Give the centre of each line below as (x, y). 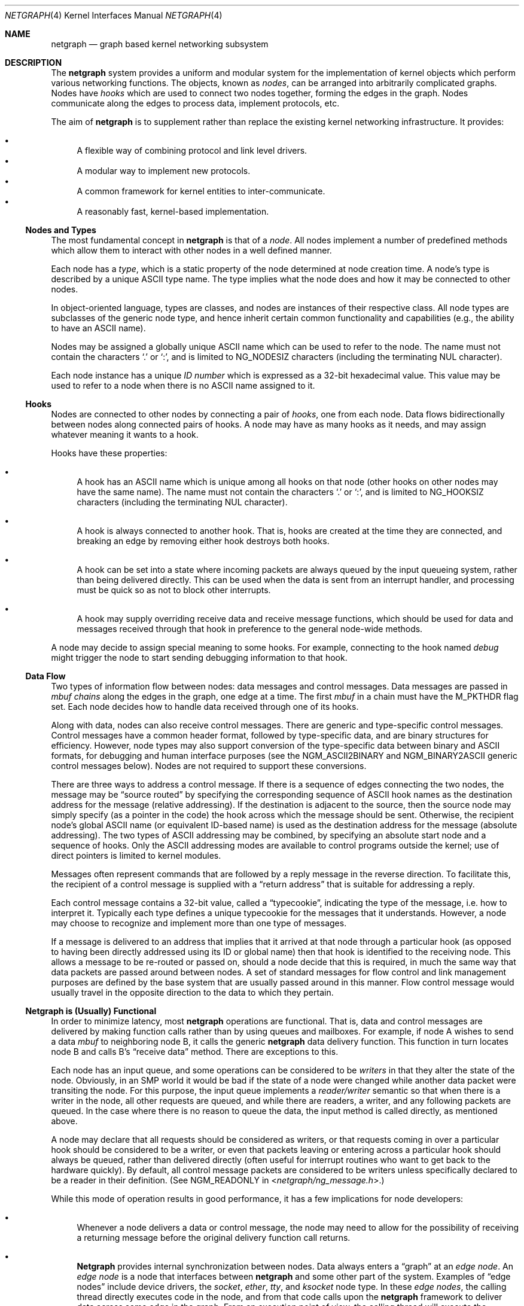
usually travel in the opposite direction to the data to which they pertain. (192, 992)
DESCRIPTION (33, 62)
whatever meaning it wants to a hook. (125, 434)
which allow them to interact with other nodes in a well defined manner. (191, 250)
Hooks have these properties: (109, 453)
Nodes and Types (61, 230)
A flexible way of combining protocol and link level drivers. (192, 150)
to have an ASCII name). (98, 328)
